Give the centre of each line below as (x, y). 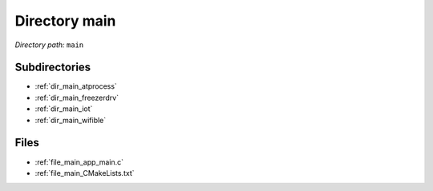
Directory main (65, 21)
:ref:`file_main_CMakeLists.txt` (85, 173)
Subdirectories (53, 68)
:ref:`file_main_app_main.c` (79, 162)
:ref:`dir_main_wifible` (71, 120)
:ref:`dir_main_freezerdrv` (77, 97)
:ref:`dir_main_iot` (64, 109)
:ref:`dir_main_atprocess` (76, 86)
